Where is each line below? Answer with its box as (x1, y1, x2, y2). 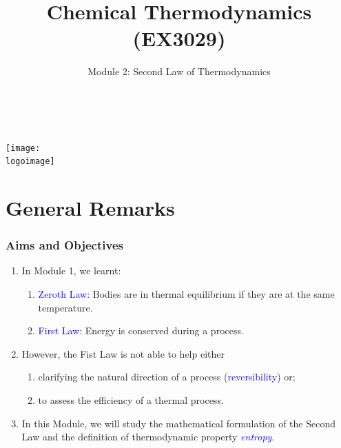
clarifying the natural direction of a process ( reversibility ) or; (38, 369, 296, 384)
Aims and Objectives (6, 236, 123, 254)
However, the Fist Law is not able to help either (21, 346, 225, 360)
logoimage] (6, 156, 55, 167)
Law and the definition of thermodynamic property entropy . (21, 429, 275, 444)
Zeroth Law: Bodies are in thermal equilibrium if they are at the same (38, 287, 335, 301)
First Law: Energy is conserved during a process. (38, 323, 244, 338)
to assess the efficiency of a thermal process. (38, 392, 224, 407)
